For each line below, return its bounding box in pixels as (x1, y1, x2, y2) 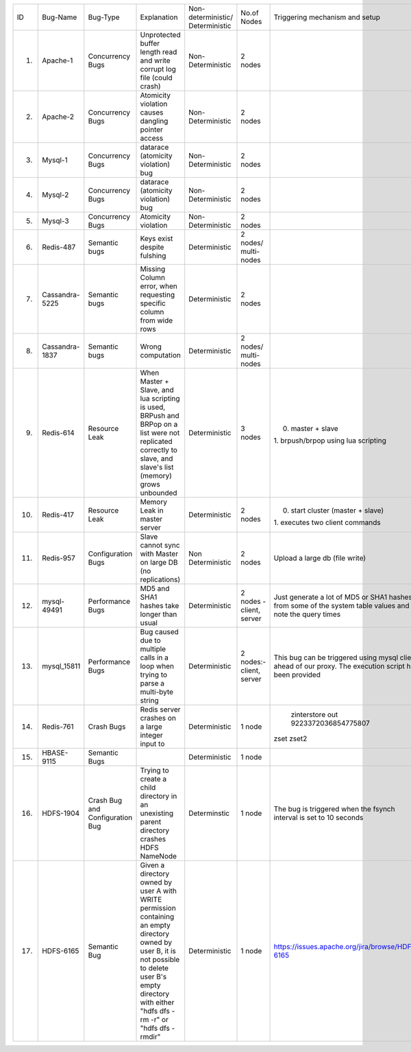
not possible (140, 955, 180, 964)
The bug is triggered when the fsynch (273, 804, 395, 813)
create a (140, 774, 167, 784)
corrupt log (140, 65, 176, 73)
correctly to (140, 445, 178, 454)
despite (140, 242, 164, 252)
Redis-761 (42, 722, 74, 731)
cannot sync (140, 541, 181, 550)
